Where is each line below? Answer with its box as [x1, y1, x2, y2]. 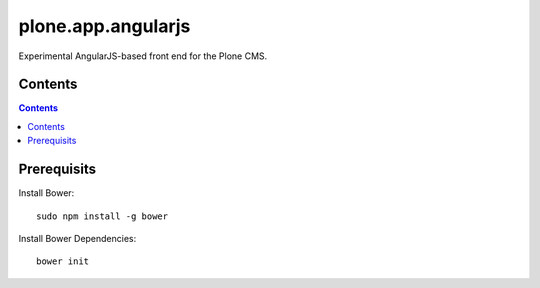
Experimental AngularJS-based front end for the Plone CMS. [18, 50, 268, 62]
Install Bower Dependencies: [18, 232, 137, 244]
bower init [36, 256, 90, 267]
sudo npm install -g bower [36, 210, 169, 222]
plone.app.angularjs [18, 15, 191, 37]
